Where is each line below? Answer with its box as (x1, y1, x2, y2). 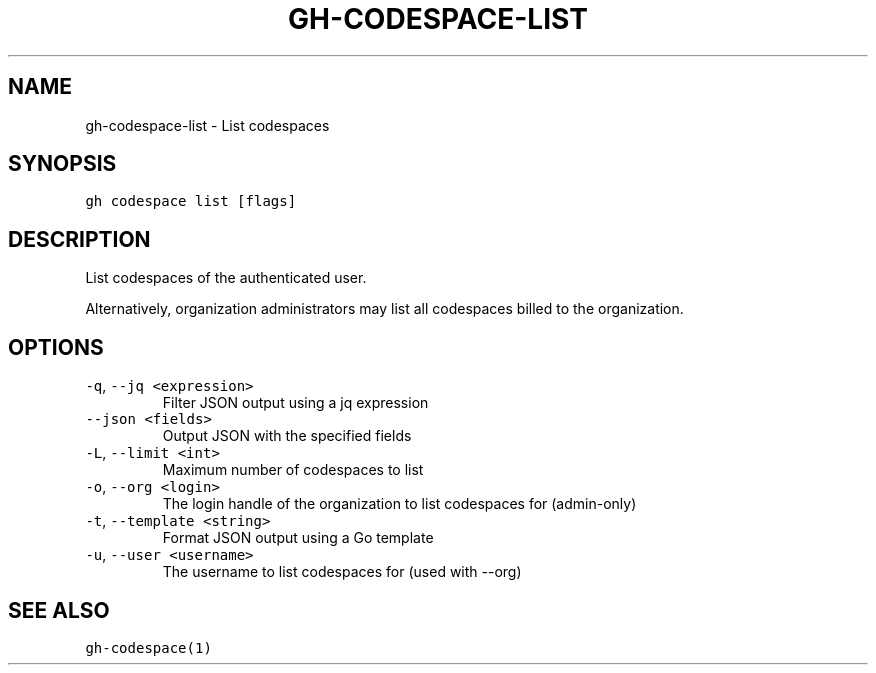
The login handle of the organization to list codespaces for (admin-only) (162, 495, 637, 513)
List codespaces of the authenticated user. (85, 269, 367, 287)
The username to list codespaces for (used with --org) (162, 563, 522, 581)
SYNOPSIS (8, 151, 117, 177)
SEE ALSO (8, 597, 110, 623)
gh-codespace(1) (85, 639, 212, 656)
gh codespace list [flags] (85, 193, 297, 210)
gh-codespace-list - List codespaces (85, 116, 330, 134)
